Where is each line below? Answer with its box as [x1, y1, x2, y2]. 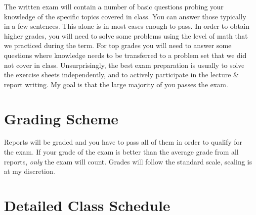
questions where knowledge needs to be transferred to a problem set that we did [4, 50, 247, 60]
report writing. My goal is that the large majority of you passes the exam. [4, 79, 228, 89]
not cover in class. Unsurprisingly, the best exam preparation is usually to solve [4, 59, 245, 70]
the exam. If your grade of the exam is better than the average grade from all [4, 147, 239, 157]
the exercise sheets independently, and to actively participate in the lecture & [4, 69, 239, 80]
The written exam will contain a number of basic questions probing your [4, 1, 224, 11]
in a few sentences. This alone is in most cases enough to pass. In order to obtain [4, 21, 250, 31]
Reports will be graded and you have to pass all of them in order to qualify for [4, 137, 243, 147]
